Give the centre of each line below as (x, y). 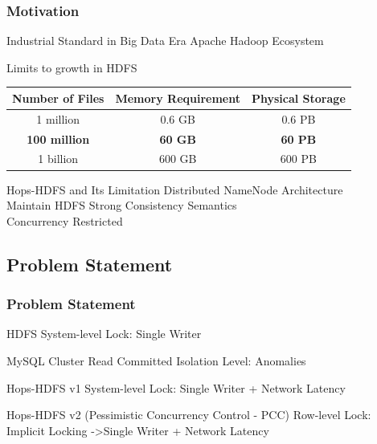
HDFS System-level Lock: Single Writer (104, 334)
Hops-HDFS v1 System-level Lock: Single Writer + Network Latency (176, 387)
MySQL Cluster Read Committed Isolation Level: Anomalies (156, 360)
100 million (58, 138)
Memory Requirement (178, 98)
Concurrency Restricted (65, 220)
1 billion (58, 159)
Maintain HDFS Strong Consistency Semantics (122, 205)
